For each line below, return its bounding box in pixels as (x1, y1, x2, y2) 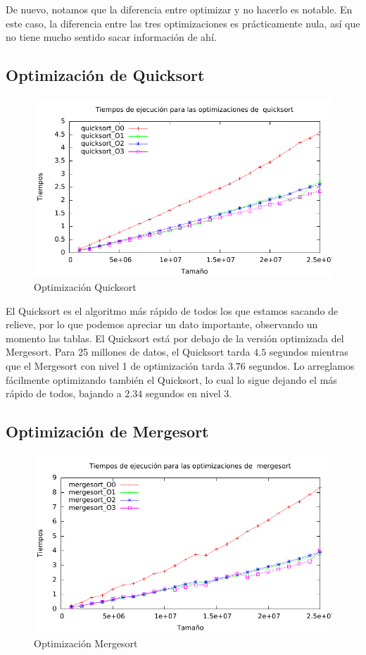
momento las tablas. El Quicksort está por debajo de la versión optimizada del (6, 330, 344, 345)
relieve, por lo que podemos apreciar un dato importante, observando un (6, 317, 318, 332)
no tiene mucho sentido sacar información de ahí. (6, 30, 217, 44)
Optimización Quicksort (34, 279, 137, 294)
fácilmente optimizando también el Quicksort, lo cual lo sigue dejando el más (6, 372, 337, 387)
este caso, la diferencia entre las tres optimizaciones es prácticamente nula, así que (6, 15, 360, 30)
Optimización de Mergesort (6, 420, 209, 442)
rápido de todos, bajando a (6, 386, 122, 401)
